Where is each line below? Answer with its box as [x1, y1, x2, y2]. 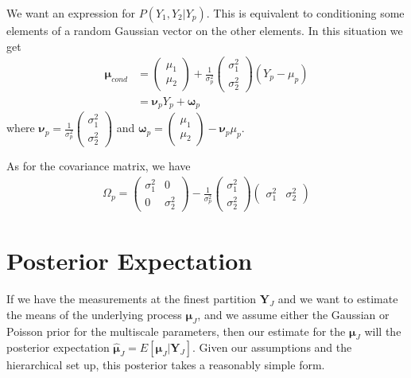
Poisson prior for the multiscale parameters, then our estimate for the [6, 322, 346, 339]
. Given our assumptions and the [192, 339, 352, 356]
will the [364, 322, 401, 339]
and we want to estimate [277, 290, 398, 307]
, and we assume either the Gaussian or [197, 306, 390, 322]
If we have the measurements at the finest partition [6, 290, 257, 307]
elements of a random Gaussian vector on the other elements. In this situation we [6, 22, 403, 38]
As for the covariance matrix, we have [6, 157, 191, 173]
